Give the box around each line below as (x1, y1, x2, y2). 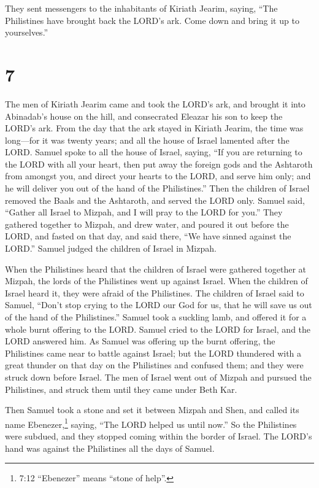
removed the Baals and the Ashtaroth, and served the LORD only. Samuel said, (5, 193, 305, 206)
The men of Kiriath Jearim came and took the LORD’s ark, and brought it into (5, 97, 306, 110)
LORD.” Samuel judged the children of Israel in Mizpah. (5, 242, 217, 255)
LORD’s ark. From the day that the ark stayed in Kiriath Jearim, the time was (5, 122, 304, 134)
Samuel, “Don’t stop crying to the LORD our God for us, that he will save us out (5, 298, 312, 311)
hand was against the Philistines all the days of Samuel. (5, 441, 215, 454)
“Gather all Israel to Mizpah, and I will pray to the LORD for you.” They (5, 206, 283, 219)
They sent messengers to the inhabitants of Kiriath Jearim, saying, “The (5, 2, 278, 14)
